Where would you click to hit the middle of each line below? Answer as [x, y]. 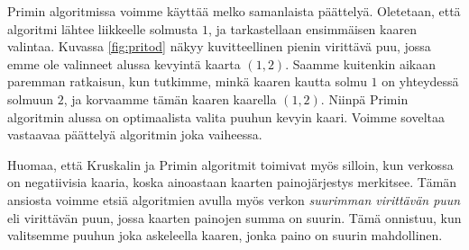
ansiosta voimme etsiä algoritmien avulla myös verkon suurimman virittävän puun [234, 199]
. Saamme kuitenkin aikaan [360, 63]
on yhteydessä [420, 81]
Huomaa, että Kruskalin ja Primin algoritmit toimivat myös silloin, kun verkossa [230, 164]
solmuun [31, 98]
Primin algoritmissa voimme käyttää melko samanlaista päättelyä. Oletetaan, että [234, 11]
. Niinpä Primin [364, 98]
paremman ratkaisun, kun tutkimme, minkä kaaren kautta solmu [187, 81]
